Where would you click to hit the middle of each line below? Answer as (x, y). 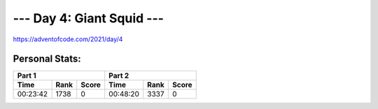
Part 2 (119, 75)
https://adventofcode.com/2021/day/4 (68, 39)
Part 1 (27, 75)
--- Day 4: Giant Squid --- (89, 18)
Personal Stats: (47, 59)
